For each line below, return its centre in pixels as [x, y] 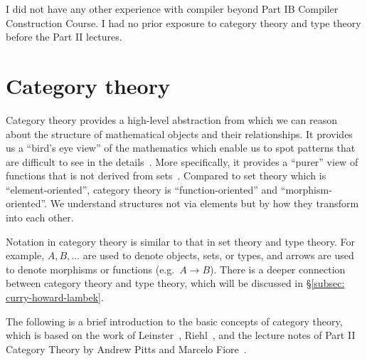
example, [25, 255]
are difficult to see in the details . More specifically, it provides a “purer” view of [182, 161]
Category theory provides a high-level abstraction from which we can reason [171, 119]
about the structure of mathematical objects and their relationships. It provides [179, 134]
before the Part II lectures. [64, 37]
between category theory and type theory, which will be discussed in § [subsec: [175, 283]
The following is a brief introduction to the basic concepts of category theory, [174, 321]
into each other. [40, 218]
